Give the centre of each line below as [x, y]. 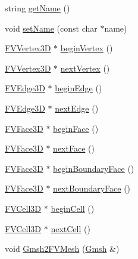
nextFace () [74, 148]
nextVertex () [85, 68]
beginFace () [76, 128]
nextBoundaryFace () [92, 188]
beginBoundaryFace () [94, 168]
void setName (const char [51, 28]
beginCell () [73, 208]
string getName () [37, 8]
